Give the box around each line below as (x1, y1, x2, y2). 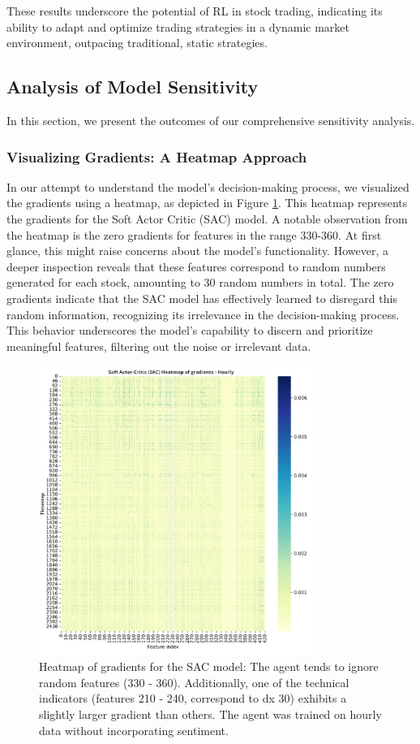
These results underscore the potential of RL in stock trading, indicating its (6, 2, 383, 19)
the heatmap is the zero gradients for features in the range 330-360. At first (6, 226, 382, 243)
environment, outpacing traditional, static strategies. (6, 34, 268, 51)
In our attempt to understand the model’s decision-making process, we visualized (6, 178, 409, 195)
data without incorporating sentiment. (39, 721, 229, 738)
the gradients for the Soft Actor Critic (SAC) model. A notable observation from (6, 210, 408, 227)
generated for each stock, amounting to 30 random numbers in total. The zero (6, 274, 394, 291)
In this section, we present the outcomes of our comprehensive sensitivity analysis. (6, 111, 415, 128)
